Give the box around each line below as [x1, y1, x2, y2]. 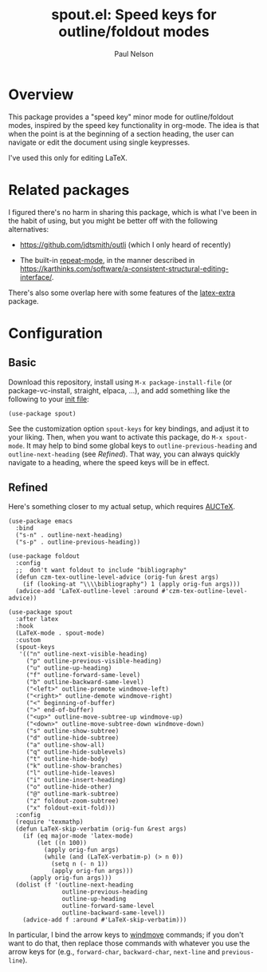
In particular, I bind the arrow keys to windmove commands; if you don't [8, 930, 245, 940]
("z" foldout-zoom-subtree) [26, 797, 120, 805]
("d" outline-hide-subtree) [26, 734, 120, 743]
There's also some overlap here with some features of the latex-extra [8, 288, 236, 297]
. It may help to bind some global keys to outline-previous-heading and [22, 440, 257, 450]
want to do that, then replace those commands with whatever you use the [8, 938, 250, 948]
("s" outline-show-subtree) [26, 727, 120, 735]
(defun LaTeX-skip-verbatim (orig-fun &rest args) [15, 825, 187, 833]
